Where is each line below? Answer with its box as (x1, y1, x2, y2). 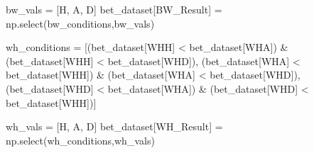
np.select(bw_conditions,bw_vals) (6, 16, 155, 30)
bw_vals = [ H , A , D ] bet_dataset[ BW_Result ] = (6, 2, 222, 16)
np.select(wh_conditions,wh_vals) (6, 132, 155, 147)
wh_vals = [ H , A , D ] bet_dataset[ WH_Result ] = (6, 119, 223, 134)
